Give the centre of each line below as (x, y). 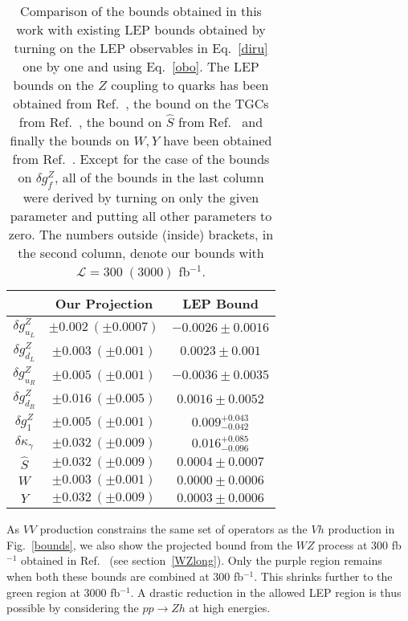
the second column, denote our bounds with (141, 253)
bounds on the (53, 85)
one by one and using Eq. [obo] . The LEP (141, 66)
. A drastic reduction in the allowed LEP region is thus (266, 592)
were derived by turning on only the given (141, 198)
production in (361, 529)
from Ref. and (220, 122)
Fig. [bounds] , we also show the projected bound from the (149, 544)
